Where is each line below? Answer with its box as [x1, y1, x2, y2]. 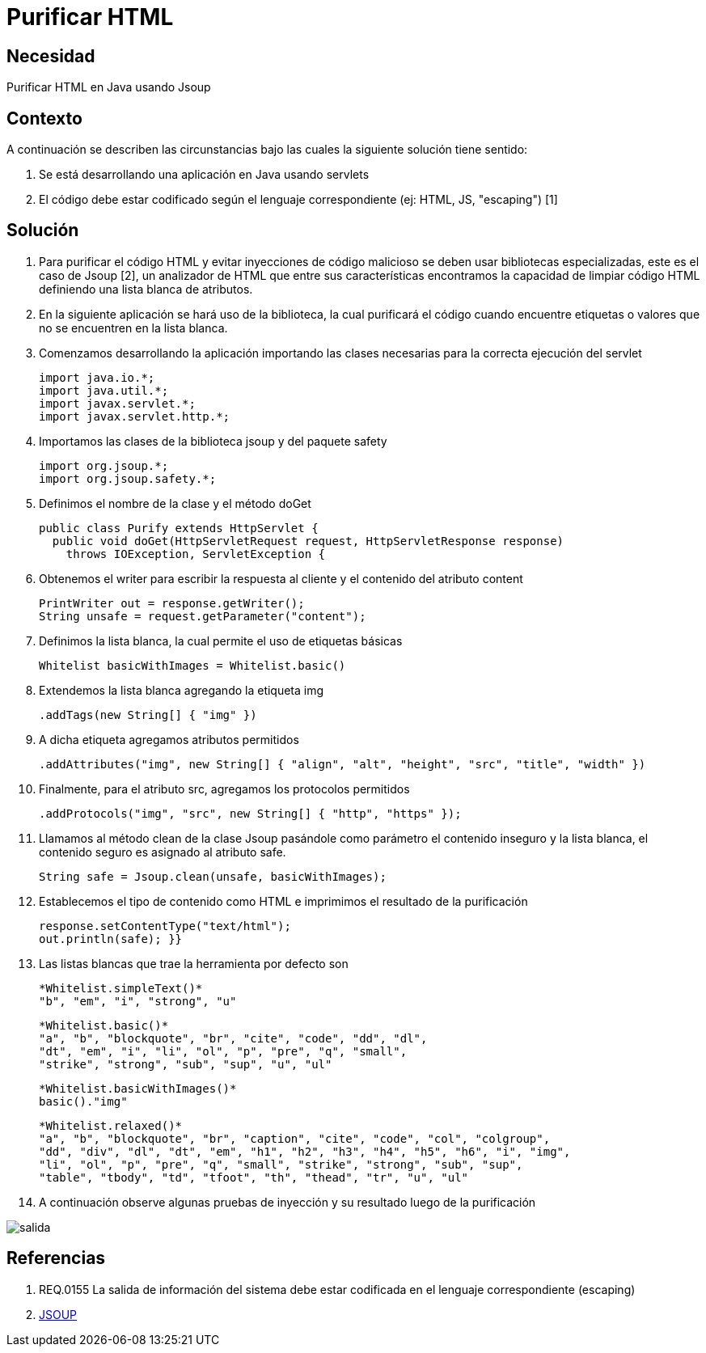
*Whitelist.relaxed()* [39, 1118, 183, 1132]
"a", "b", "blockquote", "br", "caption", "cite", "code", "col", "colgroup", [39, 1131, 551, 1145]
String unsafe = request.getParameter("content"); [39, 609, 366, 623]
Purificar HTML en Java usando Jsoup [6, 80, 211, 95]
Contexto [6, 108, 82, 129]
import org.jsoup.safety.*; [39, 471, 217, 485]
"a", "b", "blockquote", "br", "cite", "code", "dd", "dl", [39, 1031, 428, 1045]
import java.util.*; [39, 383, 169, 397]
